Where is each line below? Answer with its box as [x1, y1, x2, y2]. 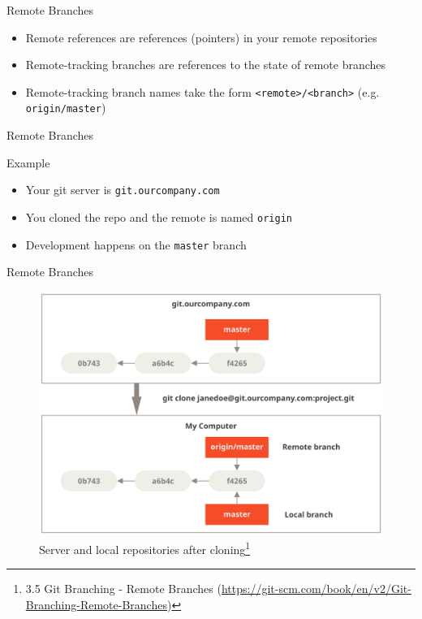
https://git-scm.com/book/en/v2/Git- [221, 580, 411, 597]
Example [6, 154, 50, 171]
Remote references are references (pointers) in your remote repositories [25, 28, 377, 45]
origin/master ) [25, 99, 106, 116]
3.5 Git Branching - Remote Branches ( [25, 580, 222, 597]
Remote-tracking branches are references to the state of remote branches [25, 56, 386, 73]
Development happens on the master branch [25, 236, 247, 253]
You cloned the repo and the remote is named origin [25, 208, 292, 225]
